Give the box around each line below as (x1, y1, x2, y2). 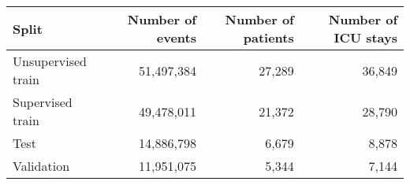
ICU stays (334, 28, 397, 46)
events (156, 28, 196, 46)
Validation (13, 157, 70, 175)
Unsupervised (13, 52, 88, 70)
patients (243, 28, 294, 46)
